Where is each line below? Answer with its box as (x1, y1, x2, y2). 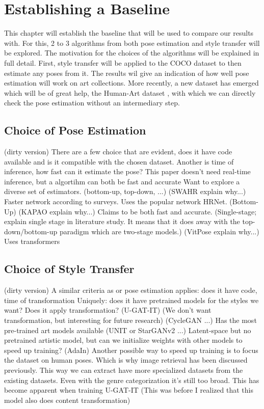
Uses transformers (4, 236, 60, 247)
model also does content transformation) (4, 394, 130, 405)
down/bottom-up (4, 226, 58, 236)
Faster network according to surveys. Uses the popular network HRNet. (4, 196, 227, 207)
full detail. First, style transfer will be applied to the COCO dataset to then (4, 57, 242, 68)
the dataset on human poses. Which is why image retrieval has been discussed (4, 355, 248, 365)
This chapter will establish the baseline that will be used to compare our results (4, 28, 254, 38)
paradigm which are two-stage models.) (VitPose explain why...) (59, 226, 259, 236)
